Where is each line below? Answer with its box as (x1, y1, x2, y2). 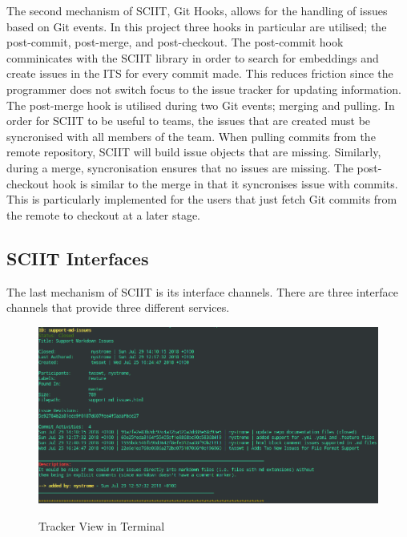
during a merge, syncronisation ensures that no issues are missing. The (6, 159, 353, 176)
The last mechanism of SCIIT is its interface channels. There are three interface (6, 283, 398, 300)
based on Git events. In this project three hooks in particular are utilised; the (6, 18, 387, 34)
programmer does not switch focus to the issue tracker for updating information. (6, 80, 402, 97)
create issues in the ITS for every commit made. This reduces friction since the (6, 65, 393, 82)
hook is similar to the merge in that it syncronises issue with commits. (52, 175, 398, 192)
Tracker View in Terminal (38, 517, 165, 534)
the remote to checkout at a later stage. (6, 206, 200, 223)
